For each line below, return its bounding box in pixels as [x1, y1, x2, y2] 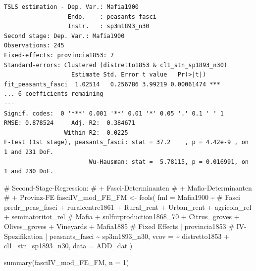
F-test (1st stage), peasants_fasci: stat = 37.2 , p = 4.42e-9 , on [4, 139, 249, 146]
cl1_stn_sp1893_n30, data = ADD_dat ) [4, 240, 133, 251]
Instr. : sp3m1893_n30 [67, 23, 150, 30]
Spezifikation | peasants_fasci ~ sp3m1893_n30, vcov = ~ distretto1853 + [4, 231, 230, 241]
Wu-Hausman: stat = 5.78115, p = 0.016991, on [89, 158, 249, 165]
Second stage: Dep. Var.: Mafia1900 [4, 32, 125, 39]
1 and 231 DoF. [4, 148, 54, 155]
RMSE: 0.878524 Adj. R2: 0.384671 [4, 119, 135, 127]
